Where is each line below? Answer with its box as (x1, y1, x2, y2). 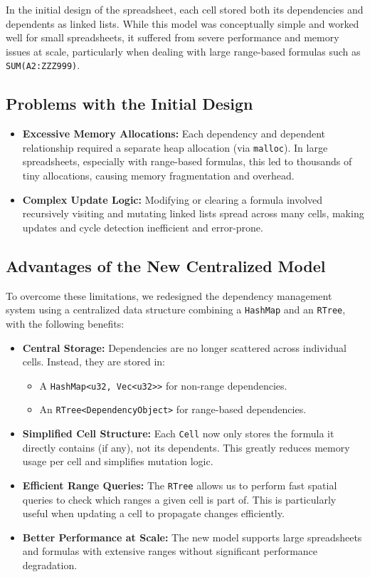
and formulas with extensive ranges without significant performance (22, 544, 318, 558)
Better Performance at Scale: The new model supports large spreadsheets (22, 529, 362, 544)
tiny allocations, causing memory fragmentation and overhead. (22, 168, 295, 183)
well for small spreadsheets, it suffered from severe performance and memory (6, 30, 339, 45)
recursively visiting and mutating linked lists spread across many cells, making (22, 206, 364, 221)
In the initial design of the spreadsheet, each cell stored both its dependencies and (6, 2, 364, 16)
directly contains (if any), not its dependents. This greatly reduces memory (22, 440, 350, 454)
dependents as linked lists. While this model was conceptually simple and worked (6, 16, 359, 31)
